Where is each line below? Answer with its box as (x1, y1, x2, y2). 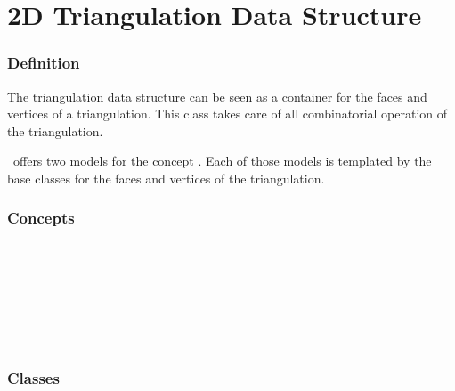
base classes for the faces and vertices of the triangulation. (7, 168, 325, 187)
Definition (7, 52, 80, 74)
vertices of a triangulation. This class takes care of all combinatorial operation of (7, 104, 448, 123)
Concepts (7, 207, 75, 229)
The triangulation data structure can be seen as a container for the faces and (7, 86, 427, 105)
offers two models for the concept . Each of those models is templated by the (12, 151, 432, 170)
